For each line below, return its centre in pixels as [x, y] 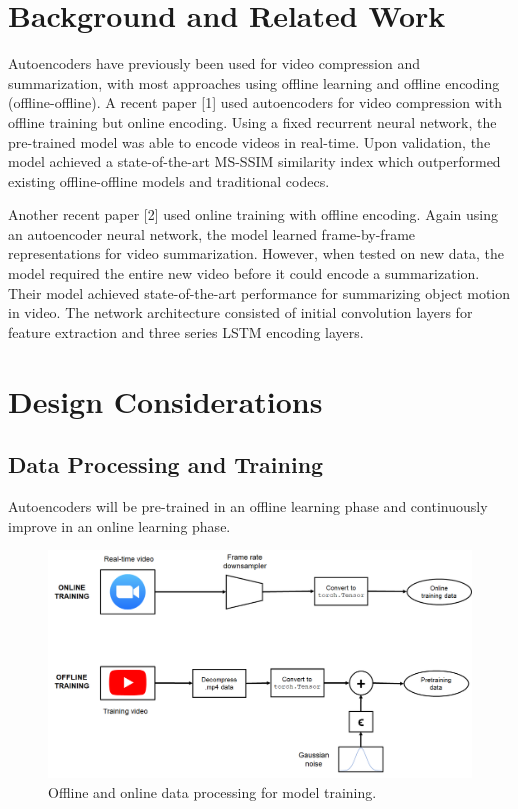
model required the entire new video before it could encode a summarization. [244, 273]
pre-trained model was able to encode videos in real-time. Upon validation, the [249, 141]
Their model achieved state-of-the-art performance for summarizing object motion [259, 292]
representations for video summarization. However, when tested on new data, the [256, 253]
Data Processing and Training [166, 464]
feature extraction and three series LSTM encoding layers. [186, 331]
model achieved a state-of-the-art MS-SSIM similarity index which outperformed [254, 161]
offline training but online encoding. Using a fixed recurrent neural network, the [252, 121]
